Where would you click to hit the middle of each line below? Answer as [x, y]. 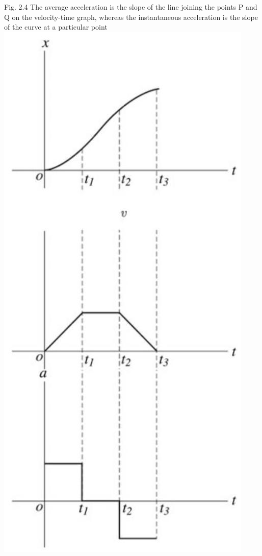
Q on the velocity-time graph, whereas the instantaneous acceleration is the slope [131, 17]
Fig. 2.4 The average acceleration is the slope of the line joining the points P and [131, 7]
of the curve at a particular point [56, 27]
